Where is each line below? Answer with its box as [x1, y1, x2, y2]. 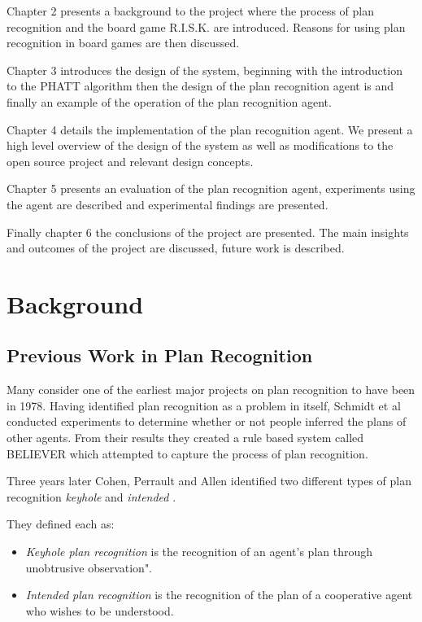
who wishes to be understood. [25, 602, 174, 619]
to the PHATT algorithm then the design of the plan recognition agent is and [7, 77, 394, 94]
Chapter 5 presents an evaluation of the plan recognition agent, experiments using [7, 180, 415, 197]
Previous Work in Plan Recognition [7, 343, 313, 368]
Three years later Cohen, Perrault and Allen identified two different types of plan [7, 472, 411, 489]
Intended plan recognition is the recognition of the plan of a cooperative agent [25, 586, 413, 603]
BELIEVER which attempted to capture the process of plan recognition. [7, 445, 368, 462]
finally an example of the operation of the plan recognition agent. [7, 93, 332, 110]
